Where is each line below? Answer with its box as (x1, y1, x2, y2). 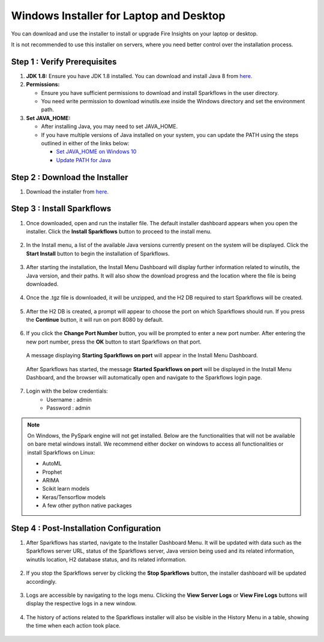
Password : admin (46, 404, 91, 411)
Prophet (42, 468, 62, 476)
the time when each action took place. (26, 622, 121, 629)
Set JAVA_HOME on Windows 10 (56, 148, 137, 156)
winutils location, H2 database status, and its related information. (26, 556, 187, 563)
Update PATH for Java (56, 156, 111, 163)
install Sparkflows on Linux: (27, 449, 95, 456)
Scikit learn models (42, 485, 90, 492)
